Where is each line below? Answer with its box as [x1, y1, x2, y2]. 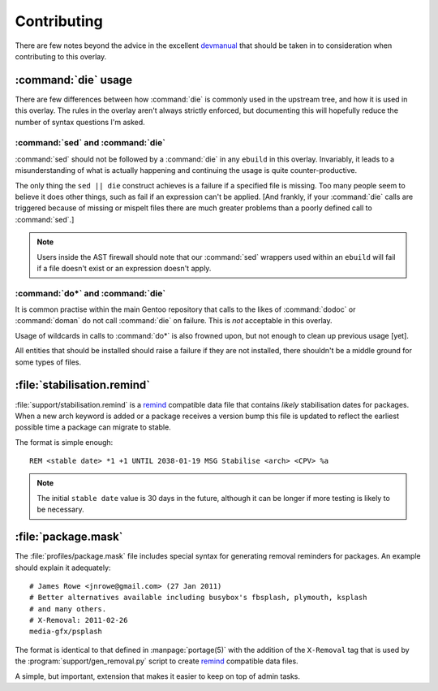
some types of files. [15, 357, 81, 367]
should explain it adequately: [15, 563, 111, 572]
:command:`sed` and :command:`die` [15, 137, 166, 149]
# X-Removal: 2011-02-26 [29, 615, 128, 625]
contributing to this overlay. [15, 51, 107, 61]
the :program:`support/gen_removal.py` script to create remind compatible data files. [15, 656, 299, 666]
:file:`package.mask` [15, 530, 123, 544]
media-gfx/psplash [29, 627, 103, 637]
